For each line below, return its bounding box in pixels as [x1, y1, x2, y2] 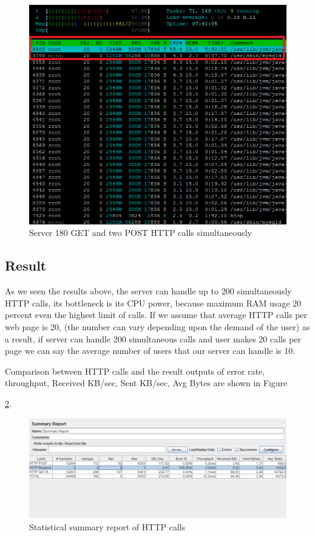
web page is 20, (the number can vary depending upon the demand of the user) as [5, 320, 310, 333]
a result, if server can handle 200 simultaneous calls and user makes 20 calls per [5, 332, 302, 345]
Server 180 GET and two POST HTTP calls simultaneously [29, 226, 252, 239]
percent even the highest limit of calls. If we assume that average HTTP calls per [5, 308, 308, 321]
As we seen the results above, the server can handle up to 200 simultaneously [5, 285, 292, 297]
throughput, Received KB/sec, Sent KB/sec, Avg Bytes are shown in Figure [5, 376, 288, 389]
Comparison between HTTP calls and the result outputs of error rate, [5, 364, 265, 377]
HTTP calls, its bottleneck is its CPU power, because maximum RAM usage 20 [5, 296, 302, 309]
